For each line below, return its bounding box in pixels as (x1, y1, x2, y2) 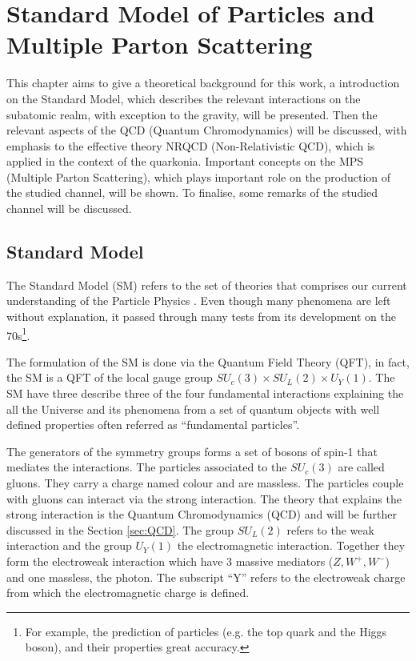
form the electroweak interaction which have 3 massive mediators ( (6, 553, 334, 570)
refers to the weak (286, 521, 374, 538)
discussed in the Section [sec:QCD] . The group (6, 521, 234, 538)
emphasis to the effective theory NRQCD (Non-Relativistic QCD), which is (6, 137, 375, 154)
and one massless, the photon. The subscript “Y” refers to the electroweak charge (6, 568, 406, 585)
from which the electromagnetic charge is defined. (6, 584, 250, 601)
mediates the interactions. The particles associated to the (6, 459, 287, 475)
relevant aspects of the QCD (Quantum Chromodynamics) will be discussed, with (6, 122, 407, 138)
